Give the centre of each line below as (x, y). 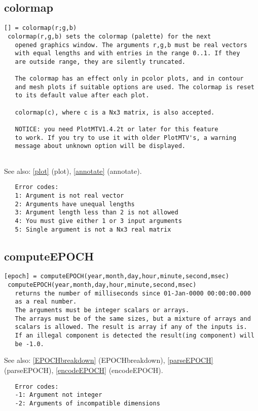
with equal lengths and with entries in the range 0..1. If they (127, 53)
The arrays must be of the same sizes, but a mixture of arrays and (133, 319)
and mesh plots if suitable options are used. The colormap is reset (135, 87)
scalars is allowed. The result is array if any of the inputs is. (131, 327)
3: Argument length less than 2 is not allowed (97, 213)
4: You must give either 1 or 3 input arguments (98, 221)
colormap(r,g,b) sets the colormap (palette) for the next (109, 36)
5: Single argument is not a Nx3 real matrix (93, 229)
